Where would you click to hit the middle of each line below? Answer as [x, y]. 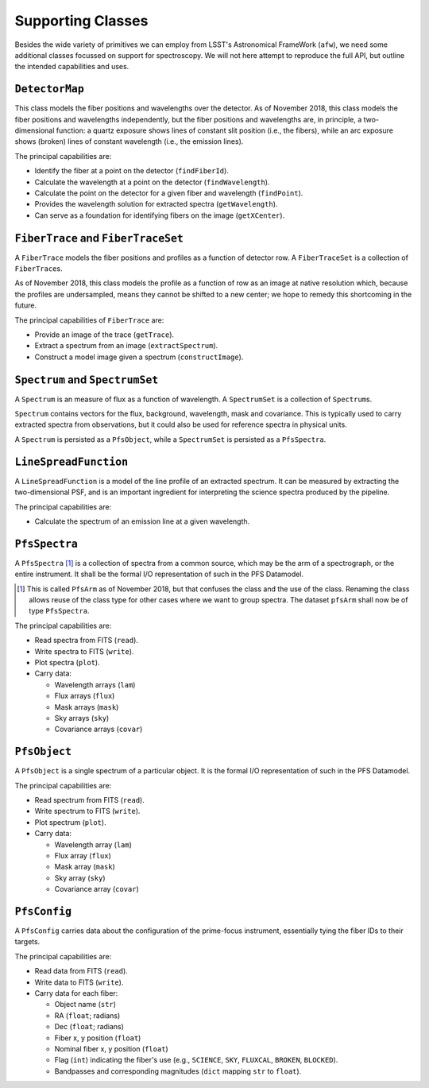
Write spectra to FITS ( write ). [84, 651]
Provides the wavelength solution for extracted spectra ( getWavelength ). [156, 204]
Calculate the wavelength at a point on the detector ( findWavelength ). [152, 182]
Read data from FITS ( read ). [81, 971]
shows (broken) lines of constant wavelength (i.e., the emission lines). [129, 141]
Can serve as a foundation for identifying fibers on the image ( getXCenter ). [160, 215]
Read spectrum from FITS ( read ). [89, 800]
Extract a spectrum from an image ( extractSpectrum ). [126, 346]
